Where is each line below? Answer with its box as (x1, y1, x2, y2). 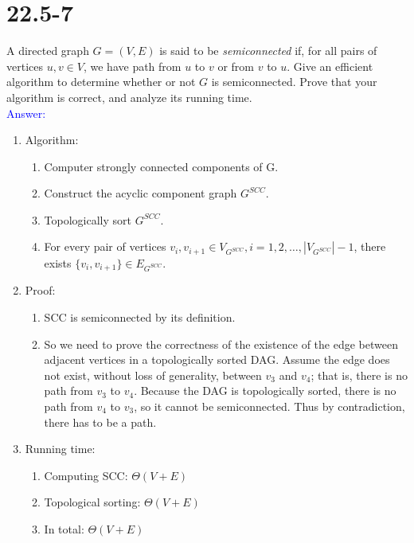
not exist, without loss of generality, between (44, 366, 262, 383)
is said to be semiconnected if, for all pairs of (159, 42, 377, 59)
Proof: (25, 282, 56, 299)
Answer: (6, 104, 46, 121)
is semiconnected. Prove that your (211, 73, 377, 90)
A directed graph (6, 42, 89, 59)
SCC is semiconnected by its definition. (44, 308, 236, 325)
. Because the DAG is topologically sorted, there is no (134, 382, 396, 399)
